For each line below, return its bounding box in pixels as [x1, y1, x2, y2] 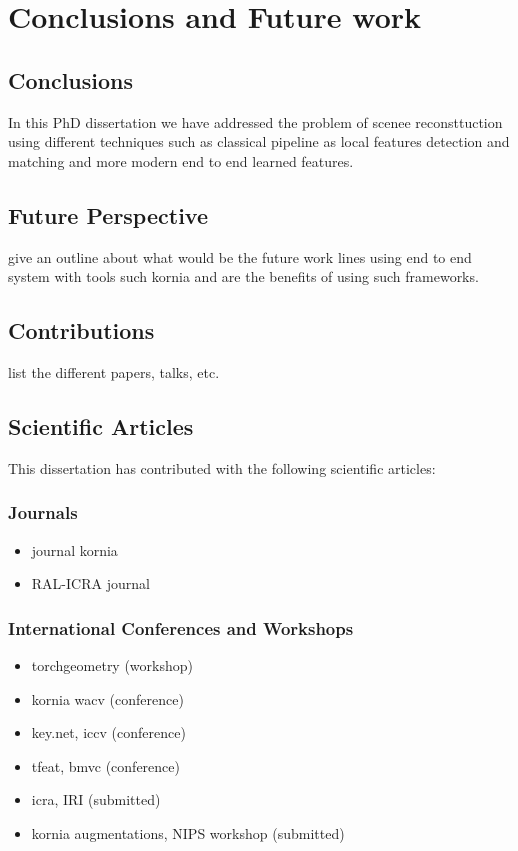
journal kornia [31, 539, 118, 560]
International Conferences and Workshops [8, 615, 354, 640]
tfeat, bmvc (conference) [31, 755, 180, 776]
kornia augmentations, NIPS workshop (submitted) [31, 822, 345, 843]
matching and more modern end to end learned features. [8, 150, 354, 171]
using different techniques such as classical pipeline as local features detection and [8, 131, 510, 152]
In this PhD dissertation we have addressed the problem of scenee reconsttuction [8, 111, 503, 132]
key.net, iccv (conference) [31, 722, 186, 743]
